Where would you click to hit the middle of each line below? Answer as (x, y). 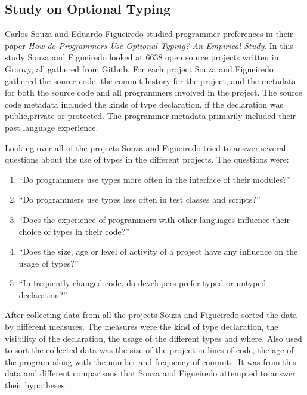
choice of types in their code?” (74, 231)
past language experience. (52, 127)
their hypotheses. (36, 385)
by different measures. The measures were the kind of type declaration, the (142, 327)
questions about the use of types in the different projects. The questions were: (147, 159)
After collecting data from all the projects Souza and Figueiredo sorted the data (151, 315)
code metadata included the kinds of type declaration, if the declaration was (144, 104)
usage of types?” (49, 263)
